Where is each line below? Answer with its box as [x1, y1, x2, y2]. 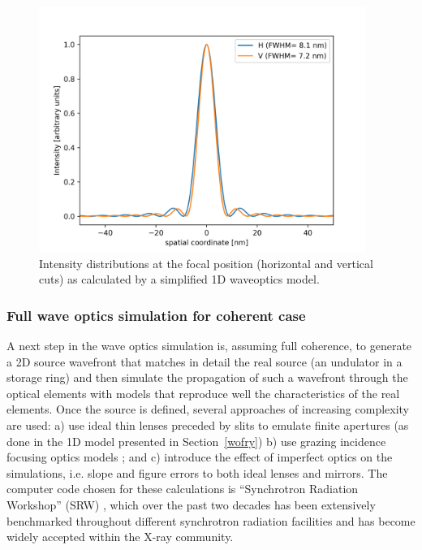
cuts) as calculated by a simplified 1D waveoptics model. [39, 271, 320, 288]
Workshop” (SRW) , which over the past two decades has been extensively [6, 496, 376, 513]
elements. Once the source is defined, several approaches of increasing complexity [6, 401, 410, 418]
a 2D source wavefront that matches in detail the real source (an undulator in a [6, 353, 403, 370]
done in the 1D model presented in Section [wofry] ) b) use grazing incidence [6, 432, 386, 449]
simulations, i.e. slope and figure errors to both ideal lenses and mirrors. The [6, 464, 388, 481]
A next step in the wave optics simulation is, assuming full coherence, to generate [6, 337, 412, 354]
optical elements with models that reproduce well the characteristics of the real [6, 384, 400, 401]
